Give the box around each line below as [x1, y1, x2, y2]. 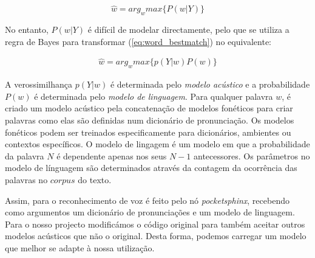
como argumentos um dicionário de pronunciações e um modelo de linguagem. [5, 206, 295, 218]
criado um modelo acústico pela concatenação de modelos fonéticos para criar [5, 102, 293, 114]
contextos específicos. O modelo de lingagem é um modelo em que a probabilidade [5, 138, 310, 150]
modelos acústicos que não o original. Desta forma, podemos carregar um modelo [5, 229, 307, 242]
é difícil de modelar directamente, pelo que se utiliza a [87, 23, 290, 36]
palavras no [5, 173, 48, 186]
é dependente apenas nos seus [56, 149, 167, 162]
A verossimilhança [5, 78, 73, 91]
